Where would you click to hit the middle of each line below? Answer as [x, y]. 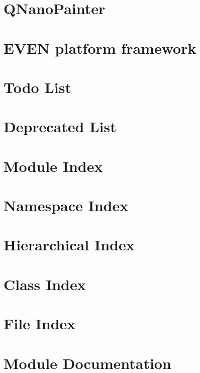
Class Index [45, 284]
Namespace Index [66, 205]
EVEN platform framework [100, 48]
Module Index [53, 166]
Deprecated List [60, 126]
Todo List [37, 87]
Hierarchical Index [69, 245]
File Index [40, 323]
